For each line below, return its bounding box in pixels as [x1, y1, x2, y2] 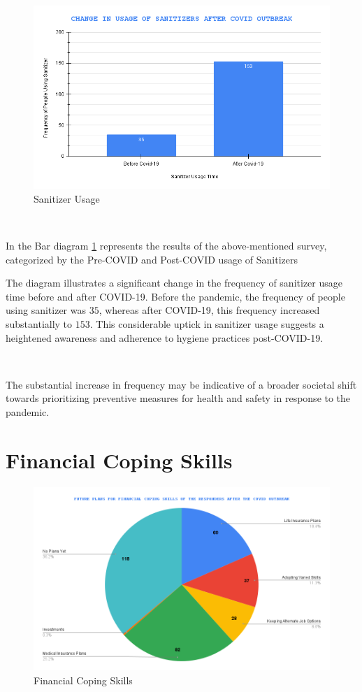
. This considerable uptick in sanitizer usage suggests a [89, 317, 324, 331]
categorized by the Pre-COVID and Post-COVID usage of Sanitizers [6, 252, 298, 266]
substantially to [6, 317, 73, 331]
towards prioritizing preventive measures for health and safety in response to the [6, 391, 351, 405]
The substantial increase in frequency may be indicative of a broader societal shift [6, 377, 357, 391]
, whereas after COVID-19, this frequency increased [99, 303, 320, 317]
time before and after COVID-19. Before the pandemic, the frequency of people [6, 289, 345, 303]
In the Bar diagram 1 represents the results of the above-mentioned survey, [6, 238, 327, 253]
